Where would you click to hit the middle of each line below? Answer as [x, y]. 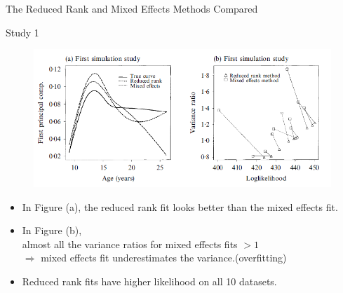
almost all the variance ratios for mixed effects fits [130, 244]
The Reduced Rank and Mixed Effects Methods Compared [132, 8]
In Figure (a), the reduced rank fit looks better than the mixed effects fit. [180, 206]
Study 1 [22, 32]
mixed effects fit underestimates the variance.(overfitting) [164, 258]
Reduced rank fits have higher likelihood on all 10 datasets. [149, 281]
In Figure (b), [52, 230]
